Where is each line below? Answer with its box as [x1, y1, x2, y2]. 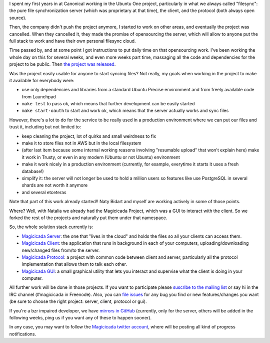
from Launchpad [21, 93, 56, 100]
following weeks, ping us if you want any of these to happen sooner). [9, 315, 152, 321]
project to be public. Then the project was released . [9, 61, 116, 67]
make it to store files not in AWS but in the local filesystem [21, 140, 142, 146]
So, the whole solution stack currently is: [9, 224, 93, 230]
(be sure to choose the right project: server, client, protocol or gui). [9, 298, 147, 304]
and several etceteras [21, 189, 67, 195]
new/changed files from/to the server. [21, 247, 100, 253]
